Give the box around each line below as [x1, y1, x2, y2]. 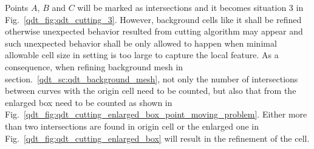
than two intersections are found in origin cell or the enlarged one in [5, 119, 259, 132]
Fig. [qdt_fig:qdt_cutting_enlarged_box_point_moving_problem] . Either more [5, 108, 307, 121]
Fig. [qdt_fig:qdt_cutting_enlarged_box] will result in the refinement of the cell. [5, 131, 310, 144]
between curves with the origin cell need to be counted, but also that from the [5, 84, 296, 97]
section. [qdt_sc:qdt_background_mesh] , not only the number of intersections [5, 72, 298, 85]
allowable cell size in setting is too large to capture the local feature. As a [5, 48, 279, 61]
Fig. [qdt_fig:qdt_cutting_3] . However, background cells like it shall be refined [5, 13, 302, 25]
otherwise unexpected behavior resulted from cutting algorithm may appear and [5, 25, 303, 38]
